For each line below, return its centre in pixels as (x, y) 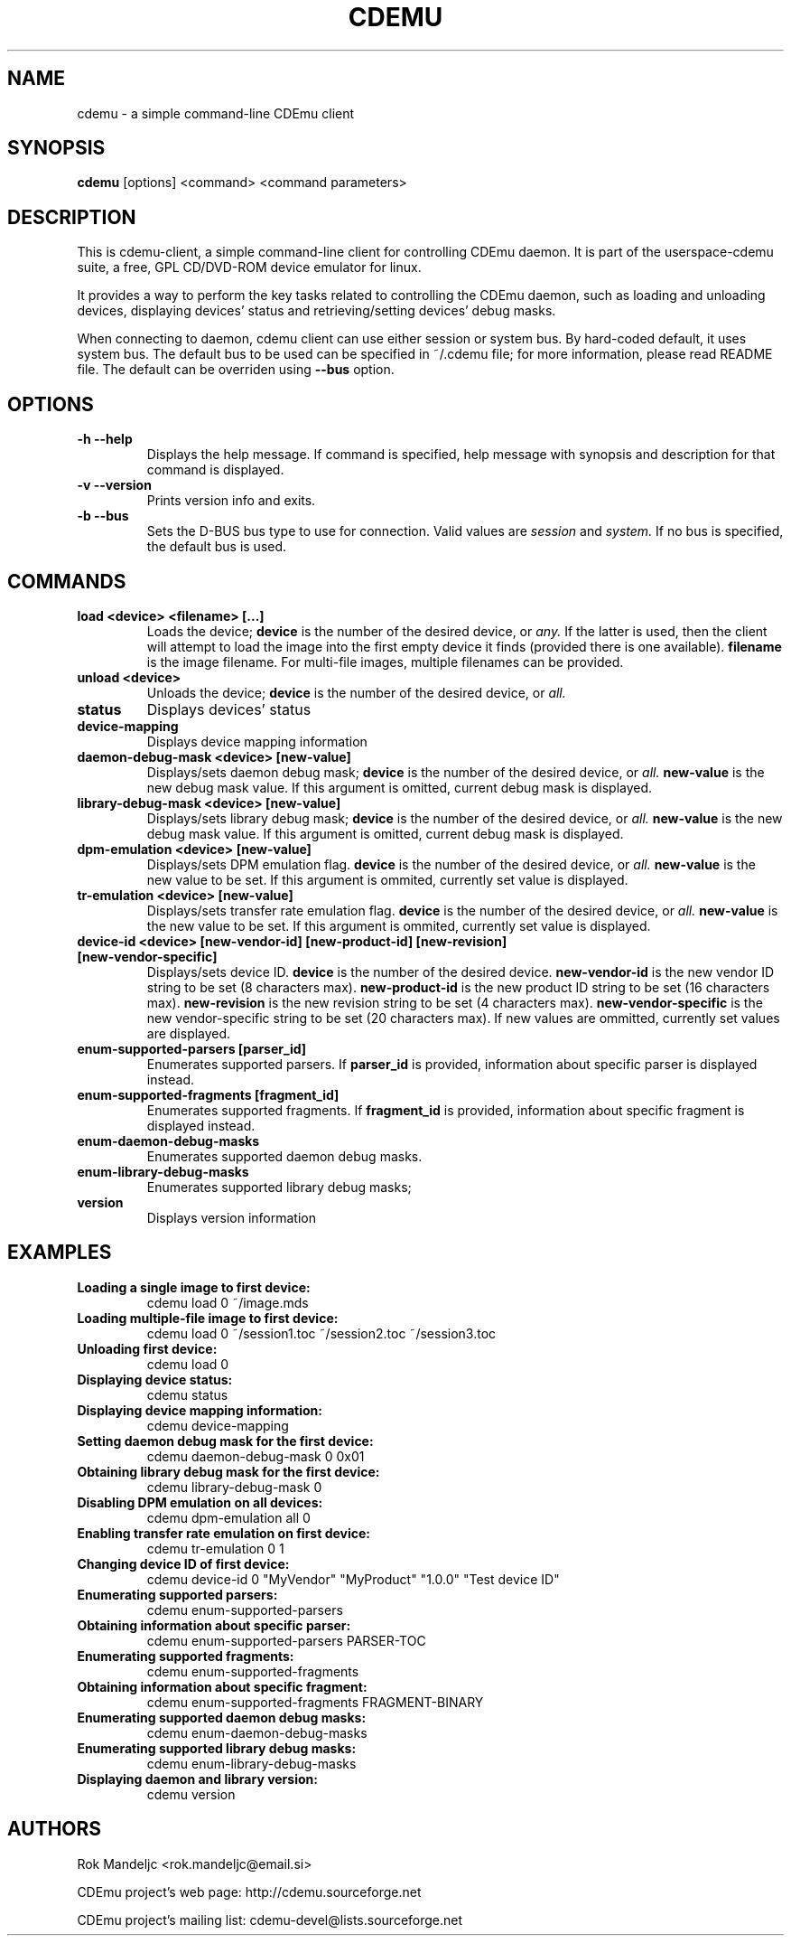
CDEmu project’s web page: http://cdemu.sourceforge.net (249, 1891)
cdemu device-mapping (218, 1425)
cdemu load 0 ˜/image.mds (228, 1302)
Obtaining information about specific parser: (214, 1625)
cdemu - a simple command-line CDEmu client (216, 113)
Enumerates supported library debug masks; (279, 1187)
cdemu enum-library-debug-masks (251, 1763)
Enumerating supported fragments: (186, 1656)
